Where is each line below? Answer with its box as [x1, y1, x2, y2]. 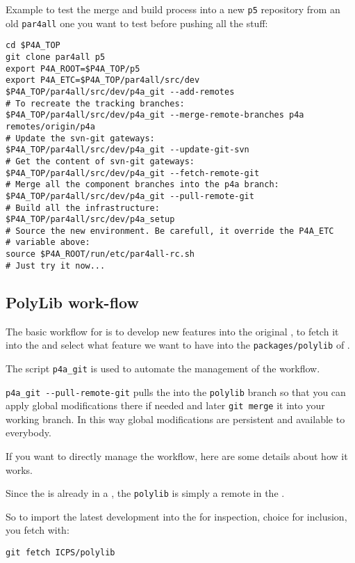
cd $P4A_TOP [6, 40, 60, 51]
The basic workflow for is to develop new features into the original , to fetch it [6, 324, 339, 338]
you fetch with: [6, 523, 69, 537]
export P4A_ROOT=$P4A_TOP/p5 [6, 63, 140, 74]
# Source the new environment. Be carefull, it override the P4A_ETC [6, 225, 334, 236]
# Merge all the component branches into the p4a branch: [6, 180, 279, 190]
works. [6, 462, 33, 477]
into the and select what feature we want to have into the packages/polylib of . [6, 338, 350, 352]
